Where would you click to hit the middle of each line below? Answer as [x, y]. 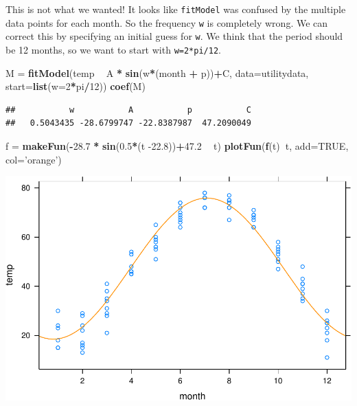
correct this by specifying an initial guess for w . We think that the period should [174, 36]
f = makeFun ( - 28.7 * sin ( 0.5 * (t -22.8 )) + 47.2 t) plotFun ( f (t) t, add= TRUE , [177, 146]
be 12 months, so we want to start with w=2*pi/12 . [113, 49]
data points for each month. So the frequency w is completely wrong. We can [167, 22]
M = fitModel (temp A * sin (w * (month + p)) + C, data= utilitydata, [157, 72]
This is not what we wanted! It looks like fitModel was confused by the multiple [176, 9]
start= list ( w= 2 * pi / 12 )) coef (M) [76, 86]
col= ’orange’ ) [34, 159]
